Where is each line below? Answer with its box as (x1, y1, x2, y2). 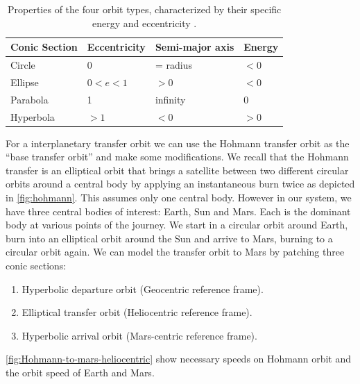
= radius (155, 58, 192, 72)
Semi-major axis (155, 40, 234, 54)
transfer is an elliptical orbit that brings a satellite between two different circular (6, 162, 349, 177)
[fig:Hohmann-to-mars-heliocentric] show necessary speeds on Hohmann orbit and (6, 351, 352, 366)
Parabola (10, 92, 49, 106)
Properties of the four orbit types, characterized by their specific (8, 2, 282, 16)
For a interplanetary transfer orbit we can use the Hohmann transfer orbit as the (6, 135, 350, 150)
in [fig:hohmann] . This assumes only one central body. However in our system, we (6, 190, 352, 205)
